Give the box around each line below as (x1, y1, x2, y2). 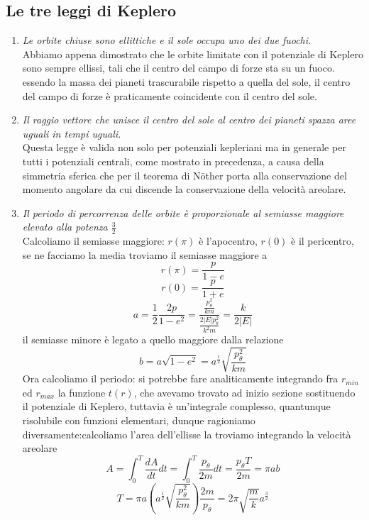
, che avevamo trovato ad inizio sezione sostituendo (133, 385, 356, 399)
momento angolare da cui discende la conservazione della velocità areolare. (22, 182, 346, 197)
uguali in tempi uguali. (22, 126, 121, 140)
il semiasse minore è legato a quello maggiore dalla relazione (22, 332, 284, 347)
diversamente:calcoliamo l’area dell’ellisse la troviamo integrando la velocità (22, 426, 351, 441)
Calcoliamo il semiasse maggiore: (22, 233, 165, 248)
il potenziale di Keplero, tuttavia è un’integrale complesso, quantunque (22, 399, 331, 414)
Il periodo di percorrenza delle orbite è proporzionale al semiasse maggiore (22, 205, 344, 220)
